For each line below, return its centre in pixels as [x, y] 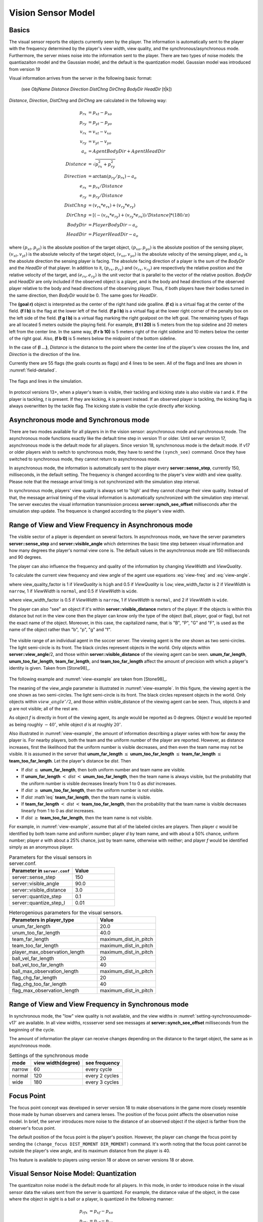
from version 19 [25, 69]
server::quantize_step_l [38, 903]
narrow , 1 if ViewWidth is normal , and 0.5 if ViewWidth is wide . [74, 591]
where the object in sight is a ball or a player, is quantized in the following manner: [91, 1199]
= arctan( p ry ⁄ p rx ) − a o [112, 177]
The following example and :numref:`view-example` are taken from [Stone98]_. [88, 679]
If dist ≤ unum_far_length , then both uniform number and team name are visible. [103, 770]
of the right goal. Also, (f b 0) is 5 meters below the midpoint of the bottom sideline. [93, 338]
